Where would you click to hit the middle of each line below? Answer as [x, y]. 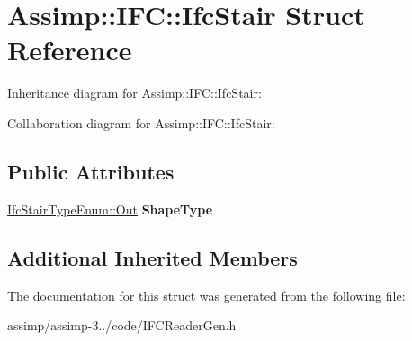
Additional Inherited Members [152, 257]
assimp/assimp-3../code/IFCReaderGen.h [122, 325]
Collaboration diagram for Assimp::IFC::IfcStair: [141, 122]
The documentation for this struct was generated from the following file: [206, 295]
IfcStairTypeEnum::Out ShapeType [110, 209]
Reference [70, 50]
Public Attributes [91, 171]
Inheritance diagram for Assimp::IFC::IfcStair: [134, 93]
